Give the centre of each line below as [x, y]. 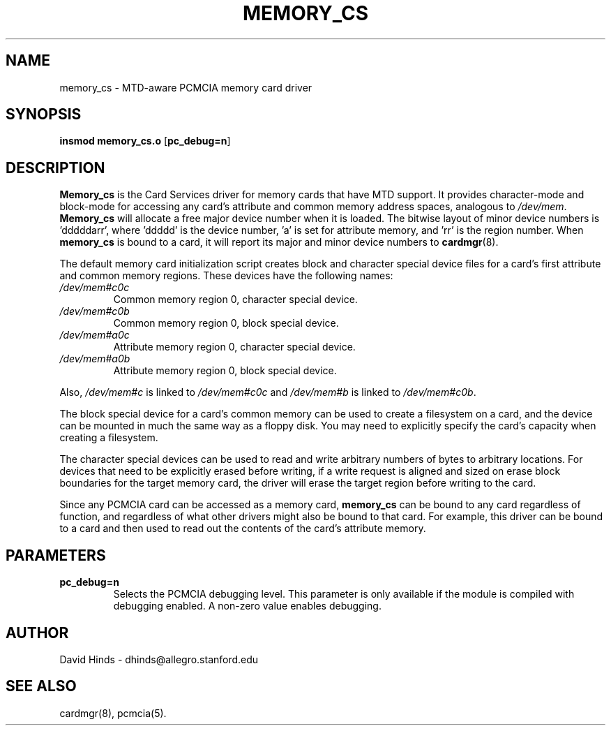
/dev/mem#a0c [95, 335]
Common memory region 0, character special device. [235, 300]
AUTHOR [37, 633]
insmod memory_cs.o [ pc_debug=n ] [145, 141]
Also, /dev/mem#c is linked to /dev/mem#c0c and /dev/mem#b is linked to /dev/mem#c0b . [268, 392]
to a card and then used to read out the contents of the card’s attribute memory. [243, 529]
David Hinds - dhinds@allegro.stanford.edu [159, 659]
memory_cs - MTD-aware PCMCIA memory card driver [186, 87]
